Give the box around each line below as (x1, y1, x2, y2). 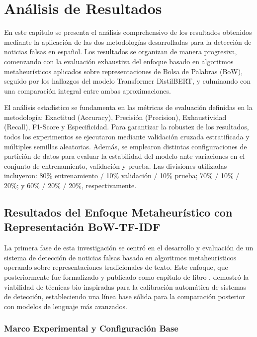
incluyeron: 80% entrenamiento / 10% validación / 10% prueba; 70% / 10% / (4, 170, 240, 181)
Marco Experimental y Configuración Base (4, 322, 178, 335)
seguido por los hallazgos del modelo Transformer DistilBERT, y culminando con (4, 76, 251, 86)
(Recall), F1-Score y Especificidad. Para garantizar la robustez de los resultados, (4, 121, 249, 132)
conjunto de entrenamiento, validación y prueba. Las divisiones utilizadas (4, 160, 227, 171)
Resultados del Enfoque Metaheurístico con (4, 205, 233, 220)
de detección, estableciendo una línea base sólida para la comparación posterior (4, 291, 245, 302)
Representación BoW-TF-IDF (4, 219, 161, 234)
